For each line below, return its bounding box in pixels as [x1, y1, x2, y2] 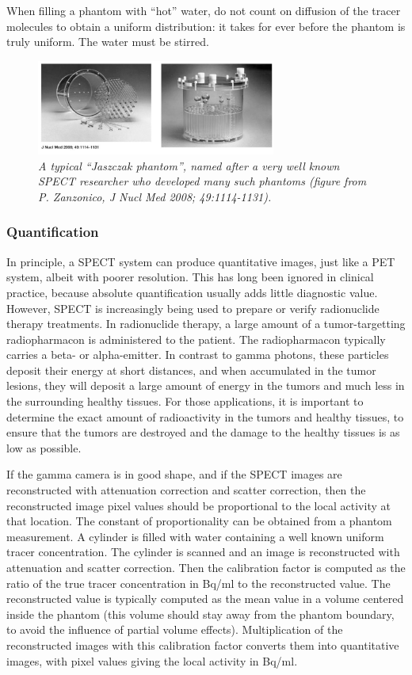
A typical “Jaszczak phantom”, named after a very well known [38, 157, 340, 174]
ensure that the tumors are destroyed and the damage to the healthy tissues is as [6, 424, 400, 440]
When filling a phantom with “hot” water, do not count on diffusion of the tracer [6, 2, 401, 18]
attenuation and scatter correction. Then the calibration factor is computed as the [6, 559, 406, 576]
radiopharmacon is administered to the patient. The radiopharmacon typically [6, 330, 386, 347]
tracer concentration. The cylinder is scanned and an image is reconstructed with [6, 543, 400, 560]
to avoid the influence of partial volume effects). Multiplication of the [6, 621, 343, 638]
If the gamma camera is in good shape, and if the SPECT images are [6, 466, 342, 482]
